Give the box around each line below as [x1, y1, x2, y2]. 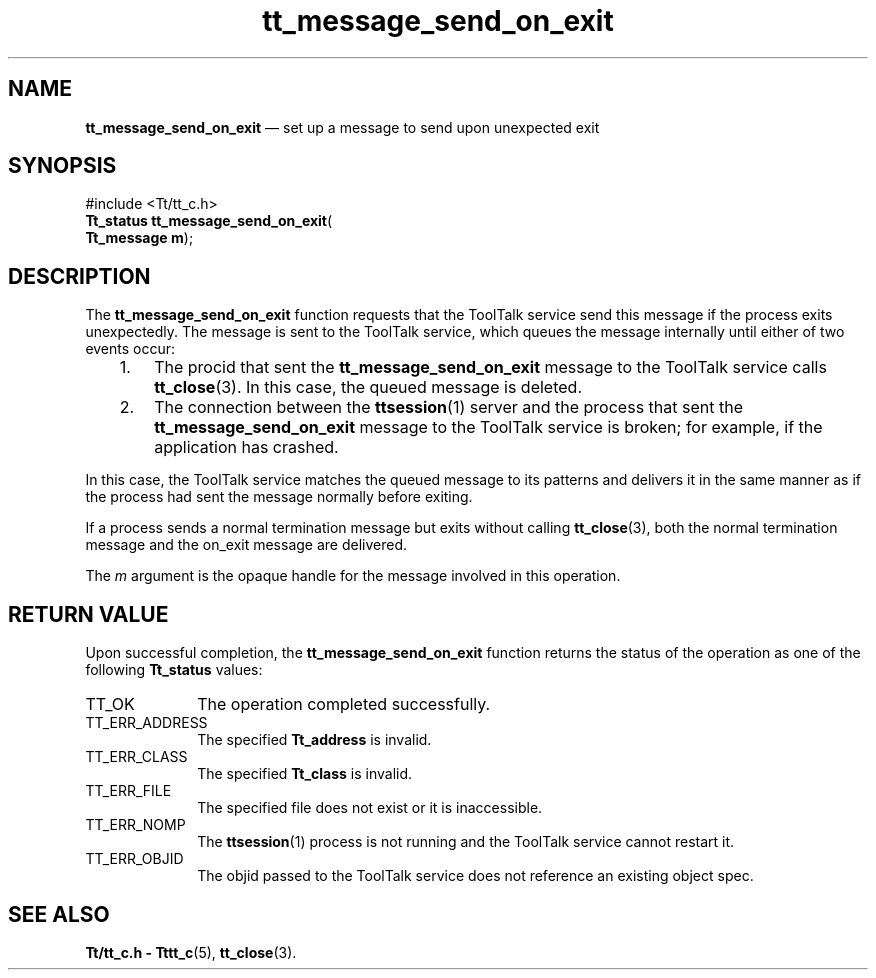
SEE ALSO [8, 901, 110, 927]
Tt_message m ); [85, 229, 194, 247]
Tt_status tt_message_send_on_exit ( [85, 212, 333, 230]
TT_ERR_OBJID [85, 850, 184, 868]
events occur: [85, 340, 176, 358]
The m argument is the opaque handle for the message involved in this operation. [85, 567, 621, 585]
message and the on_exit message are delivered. [85, 536, 408, 554]
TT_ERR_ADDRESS [85, 714, 208, 732]
